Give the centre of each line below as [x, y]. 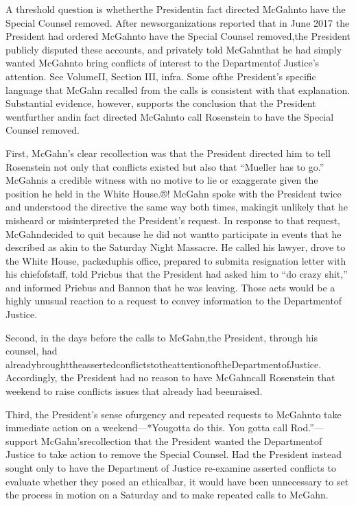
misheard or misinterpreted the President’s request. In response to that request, [173, 220]
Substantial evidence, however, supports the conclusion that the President [161, 103]
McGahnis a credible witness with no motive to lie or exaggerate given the [162, 180]
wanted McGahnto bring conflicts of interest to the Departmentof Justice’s [163, 63]
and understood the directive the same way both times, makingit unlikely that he [177, 207]
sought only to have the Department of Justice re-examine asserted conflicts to [171, 468]
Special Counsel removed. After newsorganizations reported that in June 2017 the [178, 22]
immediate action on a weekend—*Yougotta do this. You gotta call [147, 427]
